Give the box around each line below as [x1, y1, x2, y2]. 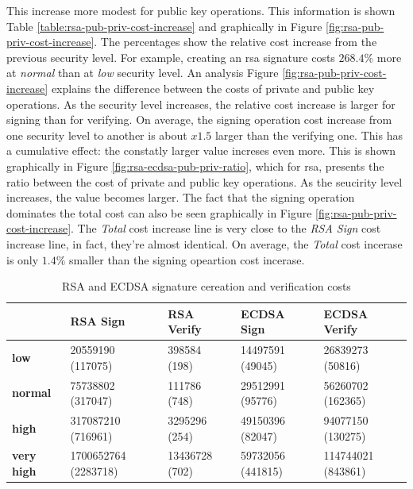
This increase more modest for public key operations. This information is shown [6, 2, 396, 18]
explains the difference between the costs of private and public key [51, 79, 375, 96]
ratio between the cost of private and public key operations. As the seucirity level [6, 173, 403, 190]
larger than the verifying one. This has [214, 126, 403, 143]
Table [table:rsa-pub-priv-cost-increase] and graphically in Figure [6, 17, 322, 34]
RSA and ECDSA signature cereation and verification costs [62, 278, 351, 295]
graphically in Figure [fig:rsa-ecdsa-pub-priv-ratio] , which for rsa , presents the [6, 157, 384, 174]
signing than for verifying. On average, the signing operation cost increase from [6, 111, 392, 128]
